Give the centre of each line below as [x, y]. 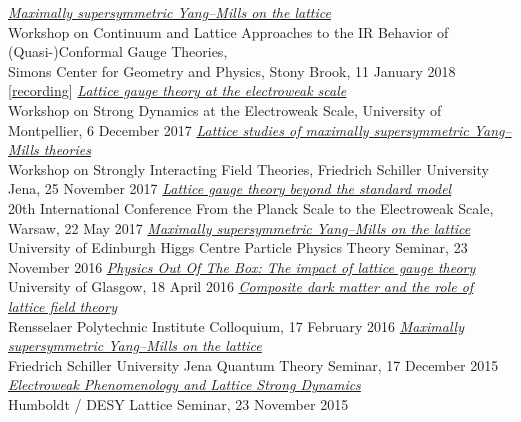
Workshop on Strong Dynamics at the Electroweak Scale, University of [225, 109]
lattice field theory [62, 305]
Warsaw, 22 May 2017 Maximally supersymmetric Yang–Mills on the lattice [239, 227]
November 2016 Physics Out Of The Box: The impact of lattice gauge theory [242, 266]
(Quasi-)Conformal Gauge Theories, [118, 51]
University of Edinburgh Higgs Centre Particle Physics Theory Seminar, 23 [238, 247]
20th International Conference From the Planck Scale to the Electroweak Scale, [251, 207]
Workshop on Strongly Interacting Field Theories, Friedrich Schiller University [248, 168]
